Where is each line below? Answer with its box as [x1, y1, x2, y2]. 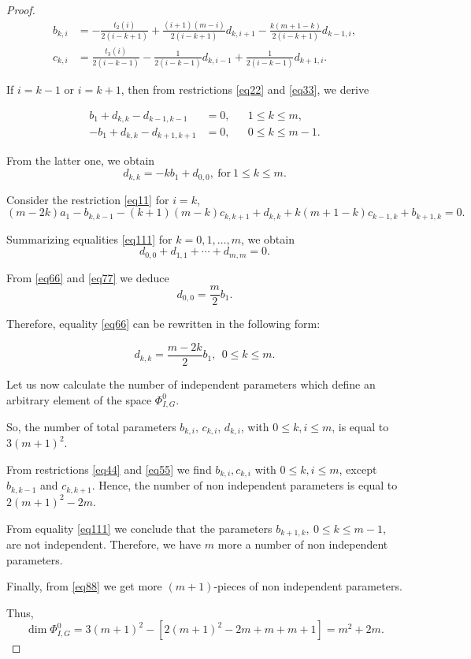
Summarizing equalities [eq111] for [6, 230, 172, 247]
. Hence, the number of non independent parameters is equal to [91, 477, 398, 493]
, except [339, 461, 377, 478]
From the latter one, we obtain [6, 152, 155, 169]
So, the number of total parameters [6, 418, 176, 434]
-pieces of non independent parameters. [213, 578, 402, 594]
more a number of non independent [217, 535, 388, 552]
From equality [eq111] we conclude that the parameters [6, 519, 273, 536]
